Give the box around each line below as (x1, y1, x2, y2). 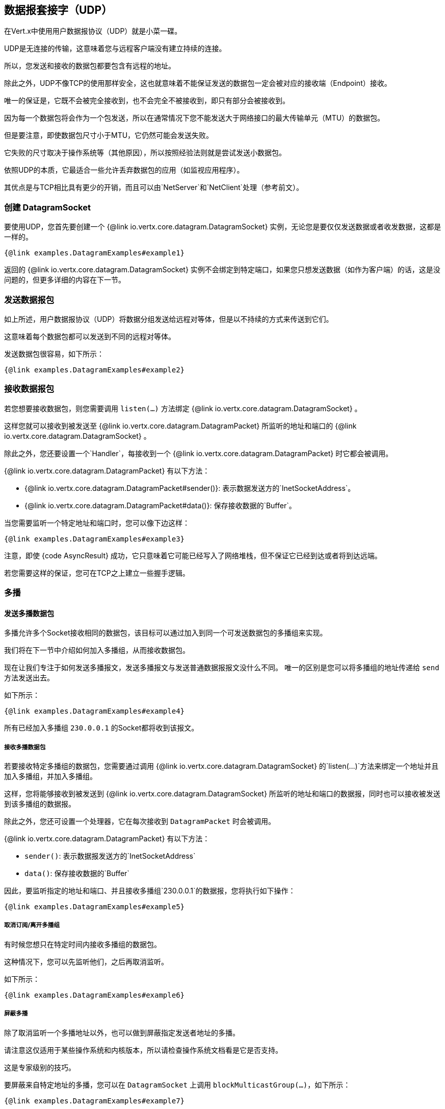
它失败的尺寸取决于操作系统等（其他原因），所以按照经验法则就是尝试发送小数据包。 (4, 148, 286, 157)
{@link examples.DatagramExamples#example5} (4, 903, 185, 911)
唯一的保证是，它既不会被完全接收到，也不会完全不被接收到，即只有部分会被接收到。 (4, 96, 290, 105)
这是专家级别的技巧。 (4, 1063, 75, 1072)
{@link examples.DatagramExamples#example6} (4, 990, 185, 999)
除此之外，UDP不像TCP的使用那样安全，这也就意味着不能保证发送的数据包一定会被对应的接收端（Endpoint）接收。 (4, 79, 391, 88)
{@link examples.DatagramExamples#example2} (4, 365, 185, 374)
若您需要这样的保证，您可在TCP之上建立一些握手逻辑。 (4, 568, 190, 577)
